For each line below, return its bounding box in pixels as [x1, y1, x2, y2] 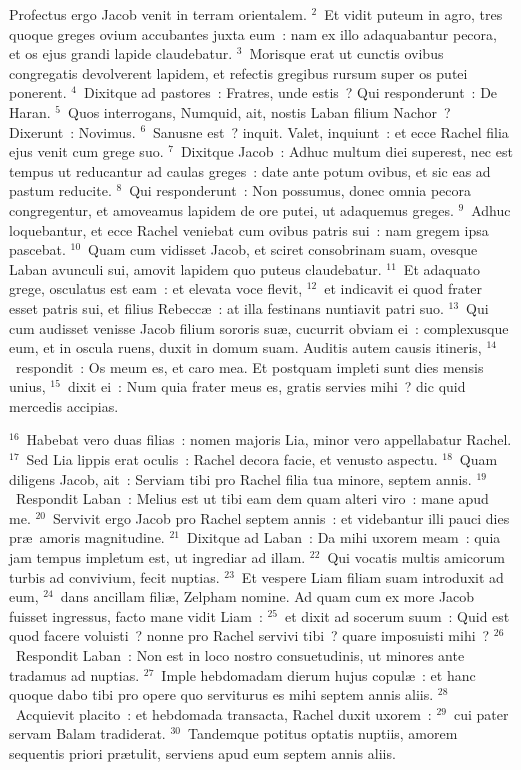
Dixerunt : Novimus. [9, 121, 136, 142]
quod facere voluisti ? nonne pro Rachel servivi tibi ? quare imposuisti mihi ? [9, 625, 490, 646]
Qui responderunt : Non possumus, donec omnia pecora [129, 180, 472, 201]
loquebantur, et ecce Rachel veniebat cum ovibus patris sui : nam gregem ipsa [9, 219, 489, 240]
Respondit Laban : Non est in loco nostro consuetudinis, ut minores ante [15, 645, 465, 665]
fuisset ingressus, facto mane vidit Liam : [9, 605, 263, 626]
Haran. [9, 101, 51, 122]
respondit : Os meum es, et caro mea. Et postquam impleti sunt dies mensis [15, 356, 484, 377]
